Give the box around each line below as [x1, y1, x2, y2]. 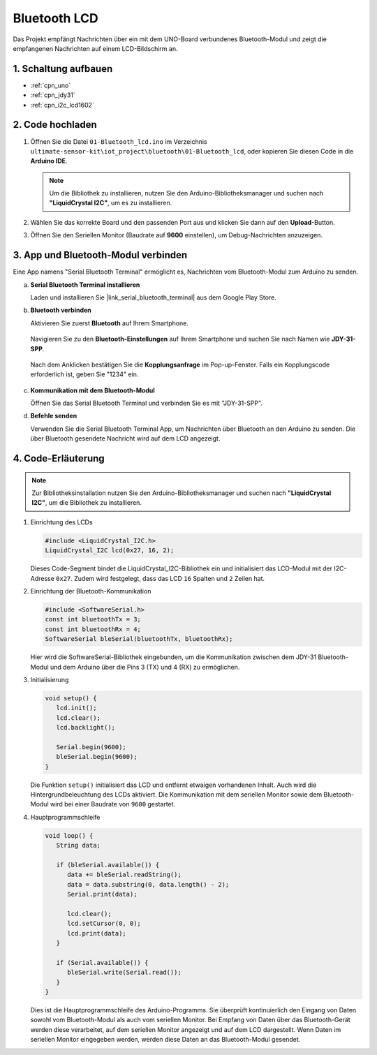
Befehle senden [30, 412, 77, 420]
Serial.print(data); [67, 890, 138, 899]
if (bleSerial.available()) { [56, 861, 160, 869]
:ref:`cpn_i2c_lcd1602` [30, 101, 94, 109]
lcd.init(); [56, 704, 97, 712]
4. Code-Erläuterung [13, 452, 105, 464]
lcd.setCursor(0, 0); [67, 920, 141, 928]
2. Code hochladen [13, 119, 97, 131]
